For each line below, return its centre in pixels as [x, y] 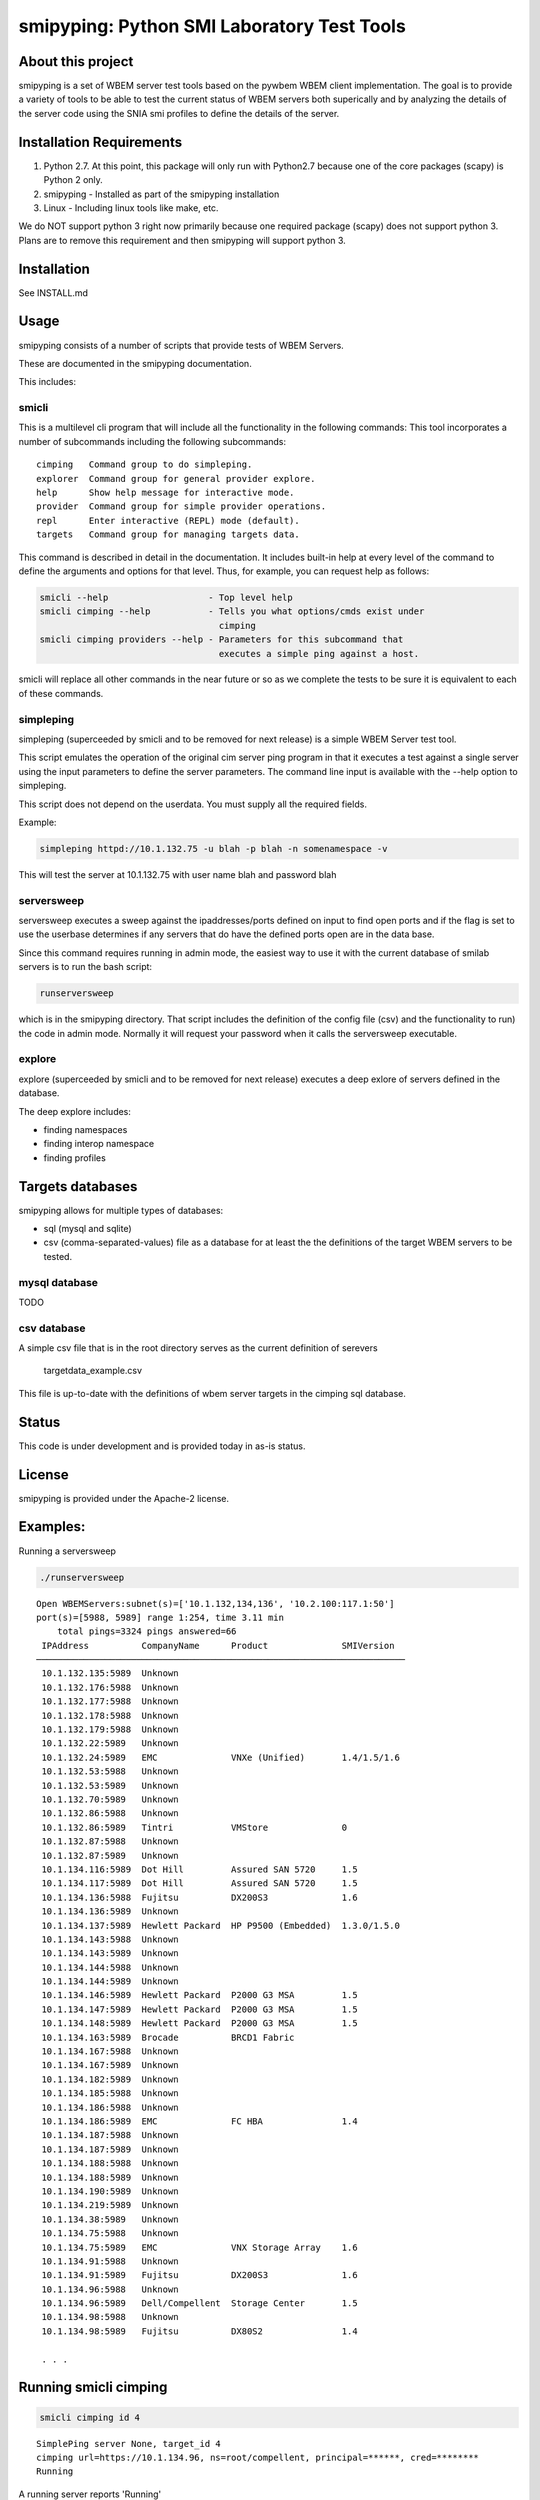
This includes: [47, 382]
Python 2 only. [73, 180]
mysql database [58, 1282]
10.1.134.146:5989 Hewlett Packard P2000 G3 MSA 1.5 [200, 1995]
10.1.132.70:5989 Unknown [110, 1799]
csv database [52, 1328]
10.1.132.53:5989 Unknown [110, 1785]
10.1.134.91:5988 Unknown [110, 2261]
